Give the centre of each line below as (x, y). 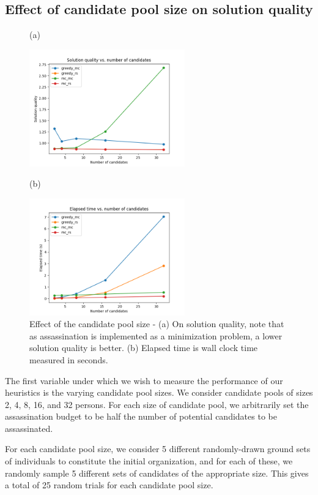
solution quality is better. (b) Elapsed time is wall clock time (144, 348)
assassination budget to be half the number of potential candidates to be (141, 416)
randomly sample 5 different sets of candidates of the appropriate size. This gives (157, 473)
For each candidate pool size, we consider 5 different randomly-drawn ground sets (158, 449)
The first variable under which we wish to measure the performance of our (144, 380)
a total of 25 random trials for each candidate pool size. (109, 485)
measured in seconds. (69, 359)
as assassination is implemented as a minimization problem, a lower (156, 335)
